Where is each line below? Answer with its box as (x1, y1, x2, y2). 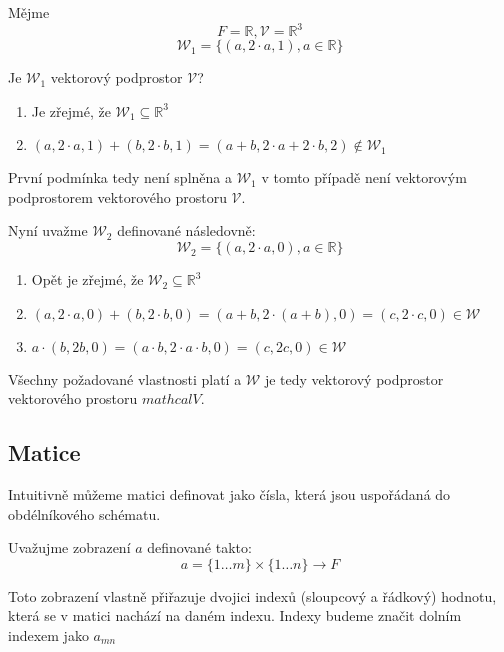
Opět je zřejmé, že (31, 269, 144, 290)
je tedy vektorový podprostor (264, 368, 444, 389)
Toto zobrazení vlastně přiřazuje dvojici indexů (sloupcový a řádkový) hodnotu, (8, 585, 497, 606)
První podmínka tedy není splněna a (8, 167, 232, 188)
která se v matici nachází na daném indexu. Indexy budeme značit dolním (8, 605, 462, 626)
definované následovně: (117, 220, 256, 241)
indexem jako (8, 625, 89, 646)
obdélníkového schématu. (8, 503, 161, 524)
